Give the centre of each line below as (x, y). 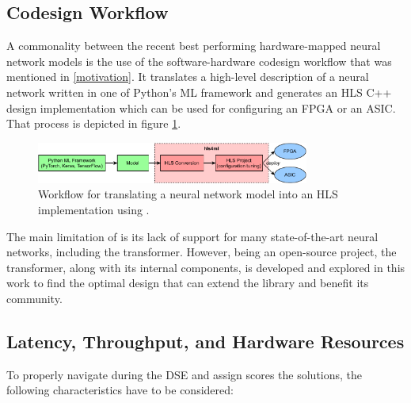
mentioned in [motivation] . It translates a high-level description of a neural (188, 77)
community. (34, 298)
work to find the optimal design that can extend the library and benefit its (188, 283)
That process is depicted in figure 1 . (94, 123)
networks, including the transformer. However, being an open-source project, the (202, 252)
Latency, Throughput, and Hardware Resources (205, 341)
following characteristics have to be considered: (120, 390)
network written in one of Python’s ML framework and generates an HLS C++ (199, 92)
